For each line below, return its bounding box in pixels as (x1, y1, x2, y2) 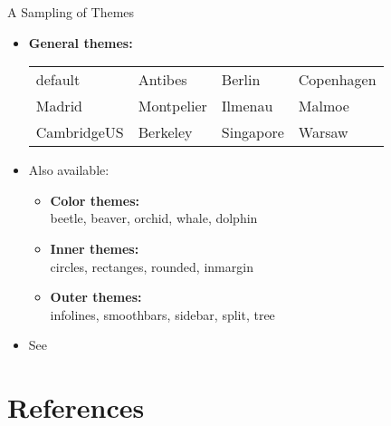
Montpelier (138, 95, 207, 117)
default (35, 69, 81, 91)
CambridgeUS (35, 121, 124, 143)
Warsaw (298, 121, 348, 143)
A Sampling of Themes (7, 3, 135, 21)
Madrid (35, 95, 82, 117)
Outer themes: (50, 287, 142, 306)
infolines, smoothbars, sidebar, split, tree (50, 305, 275, 324)
